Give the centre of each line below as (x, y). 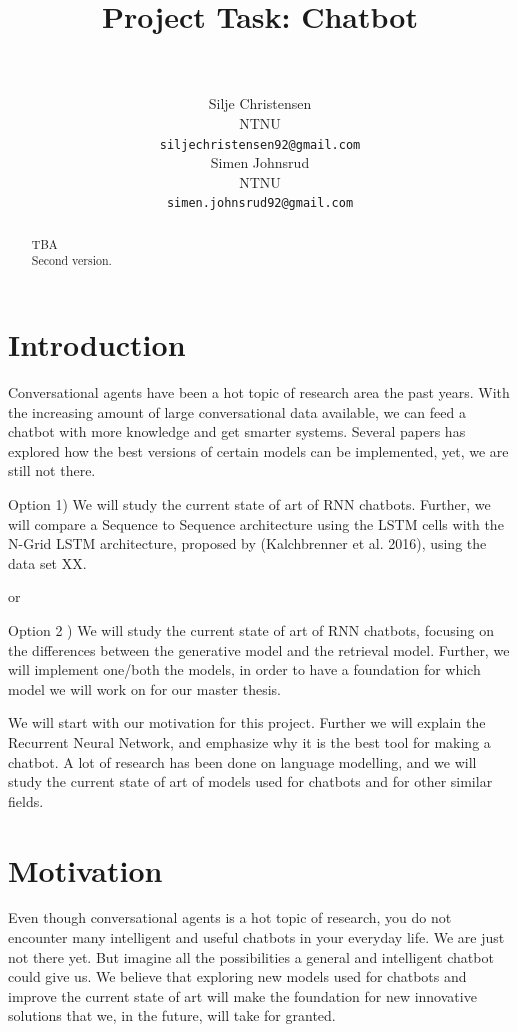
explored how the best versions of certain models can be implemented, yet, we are (258, 450)
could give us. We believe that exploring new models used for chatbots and (237, 976)
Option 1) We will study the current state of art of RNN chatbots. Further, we (249, 504)
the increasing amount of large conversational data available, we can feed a (237, 411)
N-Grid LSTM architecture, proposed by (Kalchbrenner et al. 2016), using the (247, 543)
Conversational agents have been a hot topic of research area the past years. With (259, 392)
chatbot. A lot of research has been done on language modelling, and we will (242, 761)
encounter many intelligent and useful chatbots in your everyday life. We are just (256, 937)
